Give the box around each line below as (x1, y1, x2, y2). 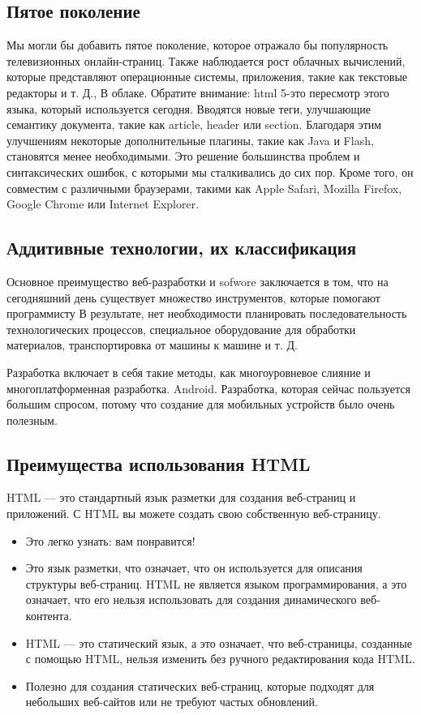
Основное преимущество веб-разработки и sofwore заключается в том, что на (6, 272, 389, 289)
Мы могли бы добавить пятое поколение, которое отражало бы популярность (6, 36, 389, 54)
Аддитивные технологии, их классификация (6, 235, 357, 260)
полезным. (6, 411, 58, 428)
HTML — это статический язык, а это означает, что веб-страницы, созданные (25, 634, 412, 651)
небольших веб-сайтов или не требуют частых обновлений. (25, 693, 318, 710)
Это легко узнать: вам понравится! (25, 532, 195, 549)
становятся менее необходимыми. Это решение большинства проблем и (6, 148, 360, 165)
